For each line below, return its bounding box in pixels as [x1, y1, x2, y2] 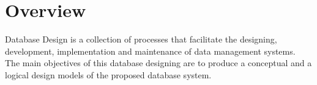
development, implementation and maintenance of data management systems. [5, 44, 296, 57]
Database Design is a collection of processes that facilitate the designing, [5, 33, 277, 46]
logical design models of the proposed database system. [5, 68, 212, 81]
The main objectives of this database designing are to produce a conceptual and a [5, 56, 312, 69]
